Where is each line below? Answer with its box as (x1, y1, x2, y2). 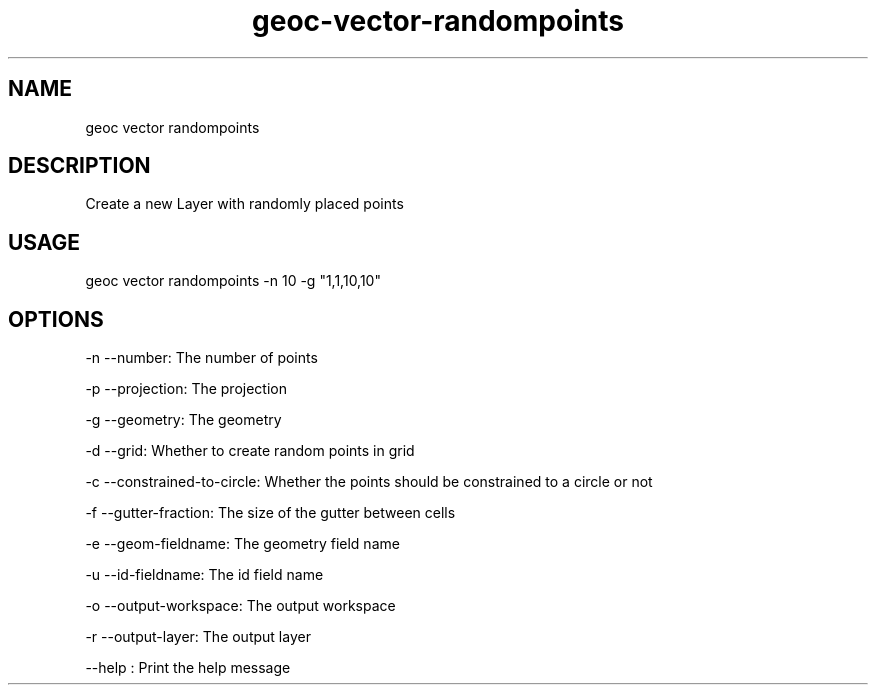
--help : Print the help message (85, 659, 291, 677)
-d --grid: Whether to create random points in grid (85, 442, 415, 460)
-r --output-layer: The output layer (85, 628, 311, 646)
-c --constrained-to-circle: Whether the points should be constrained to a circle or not (85, 473, 653, 491)
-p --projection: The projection (85, 380, 287, 398)
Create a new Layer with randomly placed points (85, 195, 404, 213)
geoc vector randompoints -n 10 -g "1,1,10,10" (85, 272, 381, 290)
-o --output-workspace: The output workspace (85, 597, 396, 615)
